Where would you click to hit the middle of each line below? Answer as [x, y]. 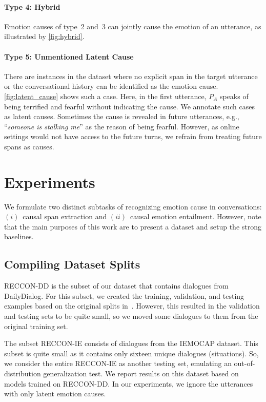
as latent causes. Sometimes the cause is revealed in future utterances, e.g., [122, 116]
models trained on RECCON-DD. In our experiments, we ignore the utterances [129, 383]
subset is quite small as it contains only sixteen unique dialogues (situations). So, [131, 353]
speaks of [234, 96]
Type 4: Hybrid [32, 6]
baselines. [19, 236]
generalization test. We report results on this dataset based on [141, 373]
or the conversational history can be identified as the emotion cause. [111, 86]
